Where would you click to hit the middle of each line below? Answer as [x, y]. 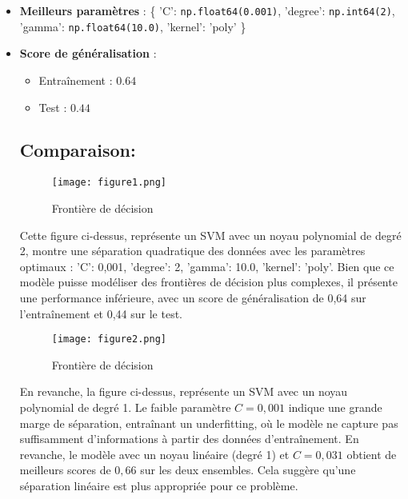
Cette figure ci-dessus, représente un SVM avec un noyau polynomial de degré [210, 235]
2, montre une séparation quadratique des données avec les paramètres [192, 251]
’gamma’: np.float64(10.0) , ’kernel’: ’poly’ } [133, 26]
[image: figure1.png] [109, 183]
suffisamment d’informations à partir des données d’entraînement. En [189, 439]
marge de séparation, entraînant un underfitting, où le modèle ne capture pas [209, 423]
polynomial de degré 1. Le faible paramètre [125, 407]
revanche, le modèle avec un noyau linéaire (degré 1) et [154, 454]
